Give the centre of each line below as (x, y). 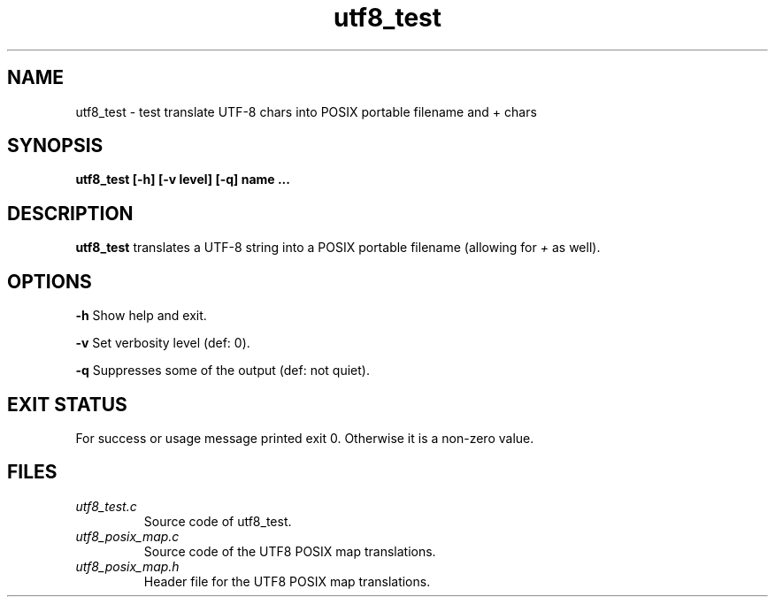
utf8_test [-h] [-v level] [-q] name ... (183, 180)
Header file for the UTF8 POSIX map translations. (287, 581)
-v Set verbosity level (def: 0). (163, 343)
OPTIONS (50, 281)
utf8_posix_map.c (127, 536)
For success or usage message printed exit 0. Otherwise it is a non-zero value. (305, 438)
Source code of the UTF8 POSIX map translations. (290, 551)
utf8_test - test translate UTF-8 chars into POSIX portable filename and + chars (306, 111)
